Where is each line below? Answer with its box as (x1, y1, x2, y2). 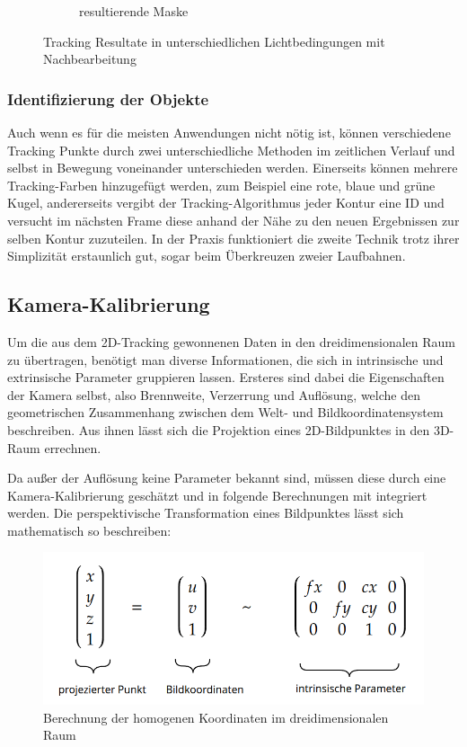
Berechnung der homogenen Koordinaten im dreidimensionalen (43, 707, 389, 726)
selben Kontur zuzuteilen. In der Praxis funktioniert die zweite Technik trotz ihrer (7, 228, 460, 247)
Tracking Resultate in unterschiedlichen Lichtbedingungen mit (43, 31, 385, 50)
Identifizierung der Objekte (7, 87, 209, 110)
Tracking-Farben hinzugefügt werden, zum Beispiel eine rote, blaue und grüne (7, 175, 436, 194)
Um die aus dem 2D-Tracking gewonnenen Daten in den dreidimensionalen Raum (7, 332, 455, 351)
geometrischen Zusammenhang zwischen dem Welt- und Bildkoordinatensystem (7, 403, 444, 422)
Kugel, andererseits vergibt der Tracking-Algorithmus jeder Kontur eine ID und (7, 193, 445, 212)
